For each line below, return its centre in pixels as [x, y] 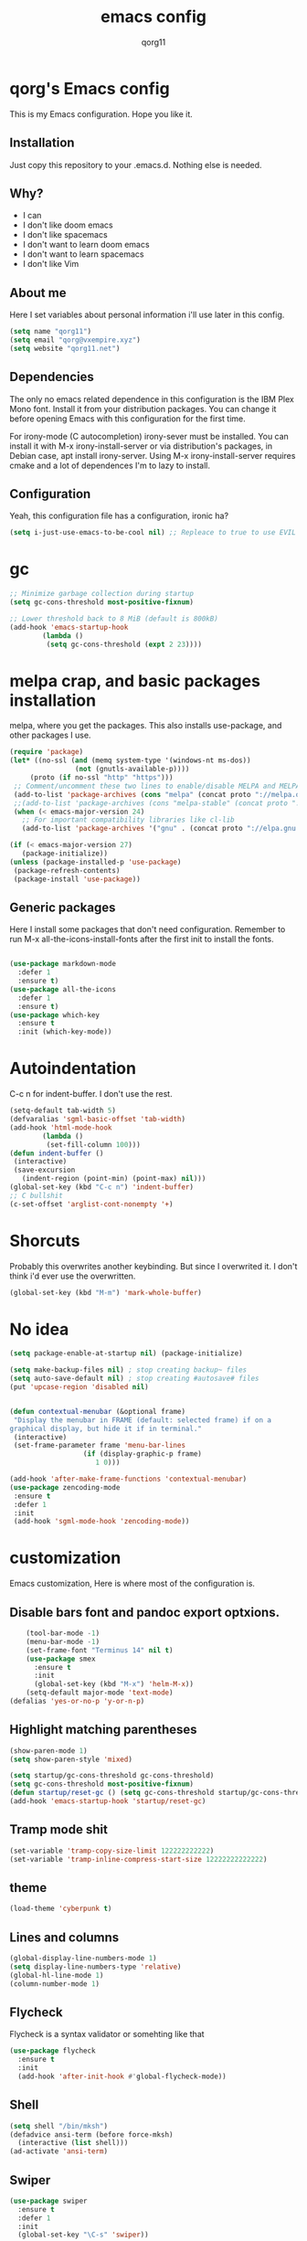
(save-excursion [44, 1170]
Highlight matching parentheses [104, 1730]
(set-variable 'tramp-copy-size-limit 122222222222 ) [112, 1851]
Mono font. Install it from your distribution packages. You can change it [143, 409]
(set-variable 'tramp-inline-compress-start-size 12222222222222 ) [138, 1859]
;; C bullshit [37, 1195]
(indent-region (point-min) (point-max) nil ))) [114, 1179]
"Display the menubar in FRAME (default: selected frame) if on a [143, 1420]
